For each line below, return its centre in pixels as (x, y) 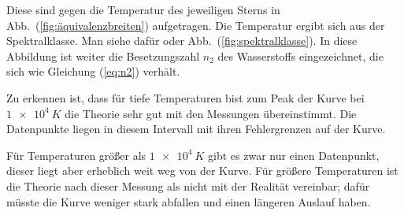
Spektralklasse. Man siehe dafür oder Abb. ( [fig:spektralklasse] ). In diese (182, 41)
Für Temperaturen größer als (76, 155)
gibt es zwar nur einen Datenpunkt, (294, 155)
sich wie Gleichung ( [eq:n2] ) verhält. (93, 71)
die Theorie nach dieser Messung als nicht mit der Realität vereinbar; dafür (188, 185)
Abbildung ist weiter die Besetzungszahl (103, 56)
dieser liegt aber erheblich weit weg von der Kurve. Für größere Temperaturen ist (202, 171)
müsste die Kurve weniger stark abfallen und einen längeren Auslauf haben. (189, 201)
